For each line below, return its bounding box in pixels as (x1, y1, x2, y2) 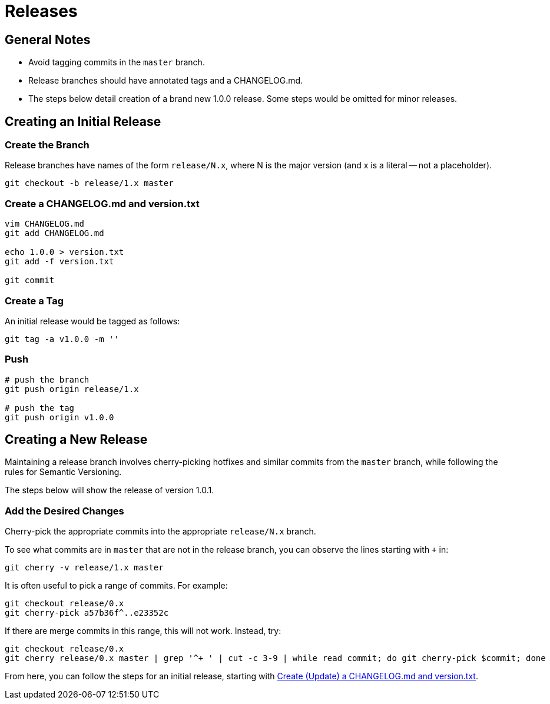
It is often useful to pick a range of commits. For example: (5, 580, 228, 591)
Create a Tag (5, 294, 64, 307)
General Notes (5, 32, 91, 47)
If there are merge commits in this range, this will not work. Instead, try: (5, 626, 281, 636)
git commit (5, 275, 55, 285)
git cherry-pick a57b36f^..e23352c (5, 608, 169, 618)
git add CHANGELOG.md (5, 228, 104, 238)
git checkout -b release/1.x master (5, 178, 174, 188)
